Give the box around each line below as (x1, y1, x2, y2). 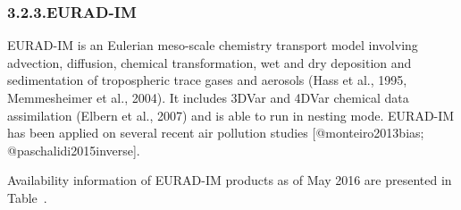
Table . (7, 188, 47, 206)
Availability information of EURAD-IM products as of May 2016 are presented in (7, 171, 452, 189)
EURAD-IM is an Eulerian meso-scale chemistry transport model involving (7, 36, 418, 55)
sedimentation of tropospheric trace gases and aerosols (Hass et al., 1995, (7, 71, 407, 89)
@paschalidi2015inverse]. (7, 140, 140, 159)
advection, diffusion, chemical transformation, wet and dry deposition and (7, 53, 412, 71)
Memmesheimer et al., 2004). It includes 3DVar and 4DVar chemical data (7, 88, 409, 106)
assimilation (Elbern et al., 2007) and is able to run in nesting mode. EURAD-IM (7, 105, 455, 124)
